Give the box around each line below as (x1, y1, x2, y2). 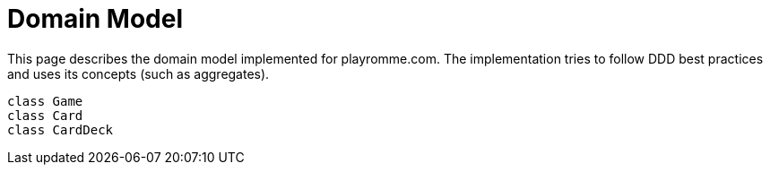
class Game (7, 93, 83, 108)
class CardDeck (7, 122, 114, 137)
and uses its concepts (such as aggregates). (7, 65, 270, 82)
